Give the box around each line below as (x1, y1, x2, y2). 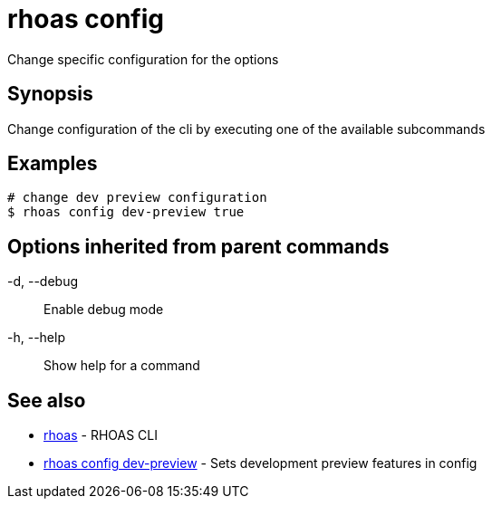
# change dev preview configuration (7, 190, 267, 205)
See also (7, 388, 86, 412)
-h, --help (7, 329, 65, 346)
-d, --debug (7, 273, 79, 290)
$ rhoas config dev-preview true (7, 205, 245, 220)
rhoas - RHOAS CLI (43, 427, 158, 444)
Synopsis (7, 82, 93, 106)
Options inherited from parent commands (7, 234, 390, 258)
